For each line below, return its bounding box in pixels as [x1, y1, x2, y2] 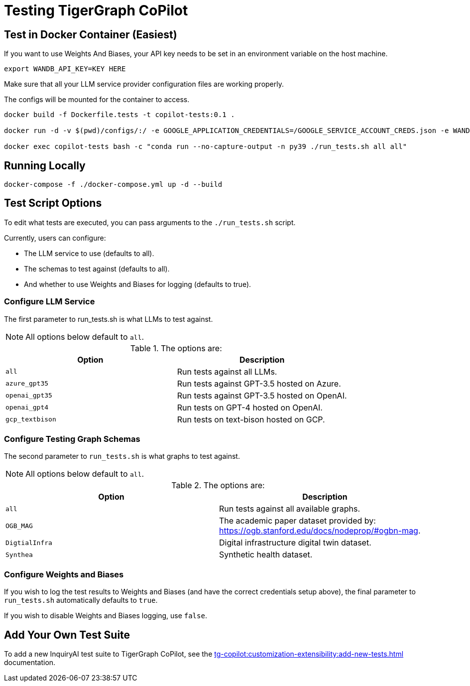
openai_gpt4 [5, 404, 49, 412]
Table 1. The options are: [130, 343, 222, 353]
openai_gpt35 [5, 392, 52, 400]
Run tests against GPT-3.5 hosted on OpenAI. [177, 390, 347, 401]
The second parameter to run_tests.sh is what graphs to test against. [4, 452, 240, 461]
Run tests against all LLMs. [177, 366, 277, 377]
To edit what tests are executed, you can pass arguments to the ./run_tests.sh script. [4, 218, 296, 227]
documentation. [4, 658, 56, 667]
